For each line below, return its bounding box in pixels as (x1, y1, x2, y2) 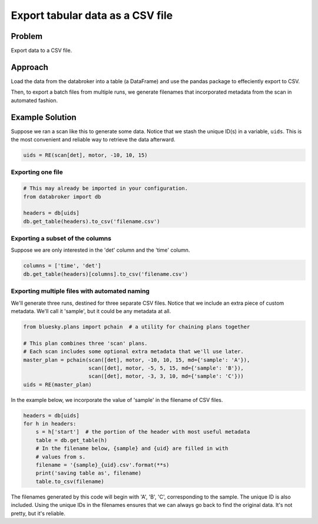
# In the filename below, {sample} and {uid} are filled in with (35, 445, 228, 452)
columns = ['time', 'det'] (23, 262, 101, 269)
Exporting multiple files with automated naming (11, 287, 150, 295)
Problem (11, 31, 43, 41)
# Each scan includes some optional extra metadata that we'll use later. (23, 348, 244, 355)
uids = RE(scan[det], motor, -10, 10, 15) (23, 152, 148, 159)
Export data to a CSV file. (11, 47, 72, 54)
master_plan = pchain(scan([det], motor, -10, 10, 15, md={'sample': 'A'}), (23, 357, 250, 363)
